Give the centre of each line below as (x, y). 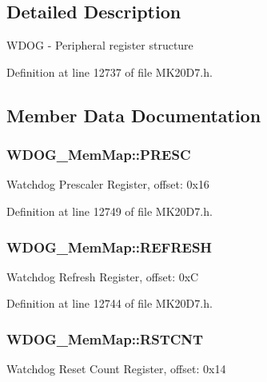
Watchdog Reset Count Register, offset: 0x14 (116, 369)
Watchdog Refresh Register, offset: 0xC (103, 276)
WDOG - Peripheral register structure (100, 45)
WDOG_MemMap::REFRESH (110, 247)
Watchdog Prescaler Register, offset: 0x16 (108, 184)
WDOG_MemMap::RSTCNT (105, 338)
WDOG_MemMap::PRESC (99, 155)
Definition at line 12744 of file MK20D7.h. (110, 303)
